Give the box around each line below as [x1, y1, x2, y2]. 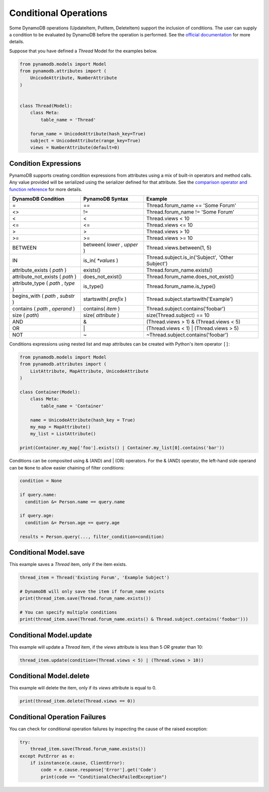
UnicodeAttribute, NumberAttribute [30, 75, 117, 81]
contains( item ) [83, 305, 120, 312]
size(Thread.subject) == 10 [146, 312, 210, 319]
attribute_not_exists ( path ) [12, 273, 77, 280]
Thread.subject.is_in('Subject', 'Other [146, 254, 234, 261]
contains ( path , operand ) [12, 305, 75, 312]
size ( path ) [12, 312, 39, 319]
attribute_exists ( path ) [12, 267, 67, 274]
